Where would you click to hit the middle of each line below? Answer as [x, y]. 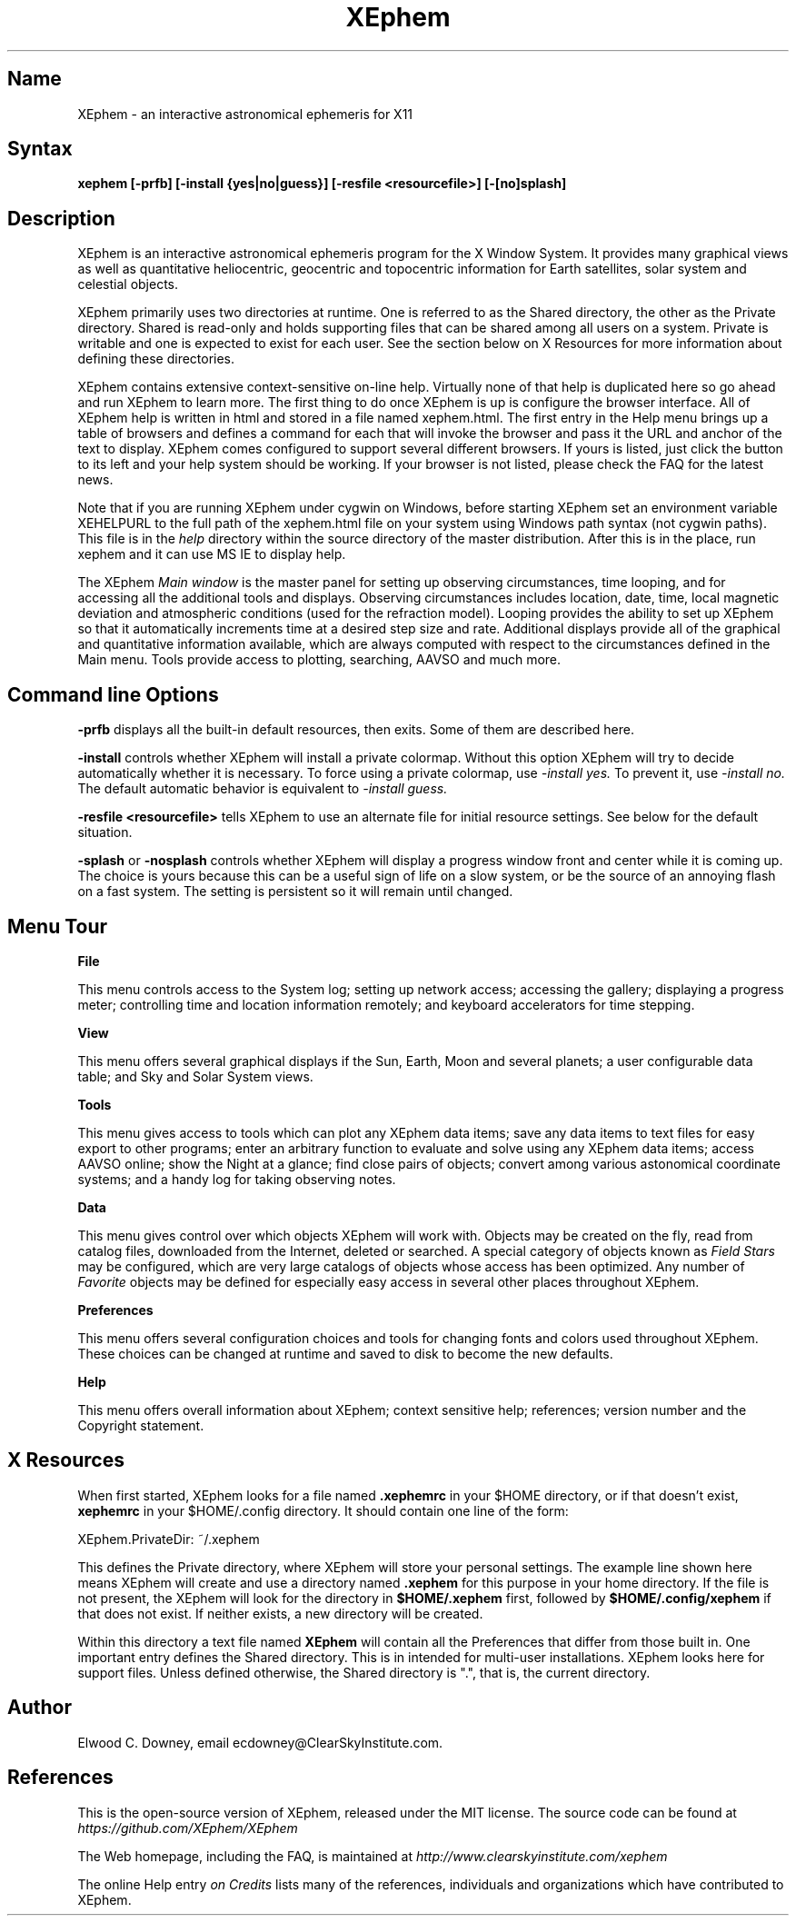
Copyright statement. [141, 1425]
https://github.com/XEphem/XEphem [188, 1828]
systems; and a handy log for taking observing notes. [237, 1179]
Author [40, 1708]
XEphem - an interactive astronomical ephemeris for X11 [245, 114]
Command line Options [113, 694]
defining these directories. [156, 359]
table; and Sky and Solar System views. [195, 1076]
